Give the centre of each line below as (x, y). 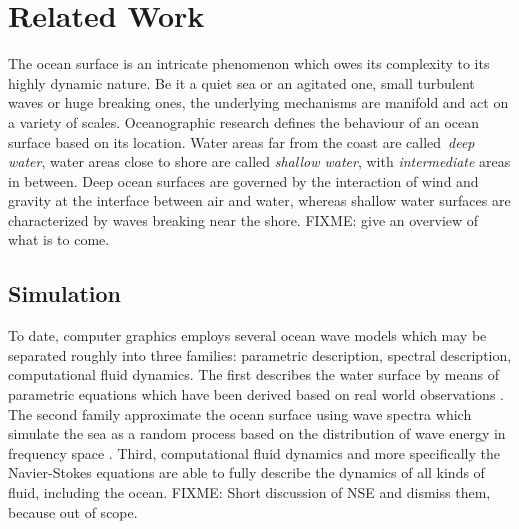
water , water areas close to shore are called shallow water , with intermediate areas (259, 161)
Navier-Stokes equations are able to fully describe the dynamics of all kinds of (246, 472)
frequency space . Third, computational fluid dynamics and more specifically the (254, 452)
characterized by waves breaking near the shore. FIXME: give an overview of (243, 219)
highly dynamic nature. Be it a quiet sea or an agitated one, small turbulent (241, 82)
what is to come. (59, 239)
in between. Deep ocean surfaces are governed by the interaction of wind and (243, 180)
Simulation (65, 293)
